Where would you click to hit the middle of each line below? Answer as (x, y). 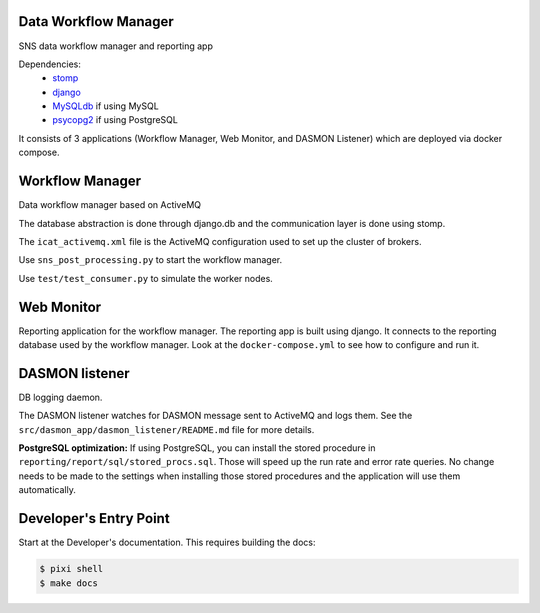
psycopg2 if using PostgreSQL (115, 120)
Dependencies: (50, 64)
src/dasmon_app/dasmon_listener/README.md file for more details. (166, 429)
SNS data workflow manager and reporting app (116, 46)
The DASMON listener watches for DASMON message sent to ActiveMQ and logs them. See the (215, 416)
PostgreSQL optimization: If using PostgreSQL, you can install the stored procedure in (197, 448)
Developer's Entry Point (94, 518)
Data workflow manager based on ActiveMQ (110, 205)
